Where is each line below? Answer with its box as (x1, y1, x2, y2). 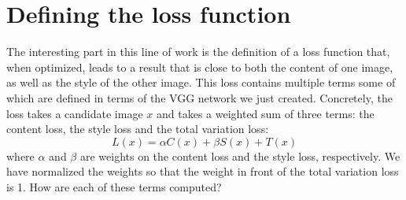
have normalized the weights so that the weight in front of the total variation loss (6, 163, 399, 180)
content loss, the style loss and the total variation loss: (6, 120, 269, 137)
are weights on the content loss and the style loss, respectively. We (79, 147, 400, 164)
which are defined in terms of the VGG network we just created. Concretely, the (6, 89, 393, 106)
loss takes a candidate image (6, 105, 143, 121)
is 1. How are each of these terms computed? (6, 178, 222, 194)
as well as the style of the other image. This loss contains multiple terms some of (6, 74, 396, 91)
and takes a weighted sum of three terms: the (156, 105, 375, 121)
